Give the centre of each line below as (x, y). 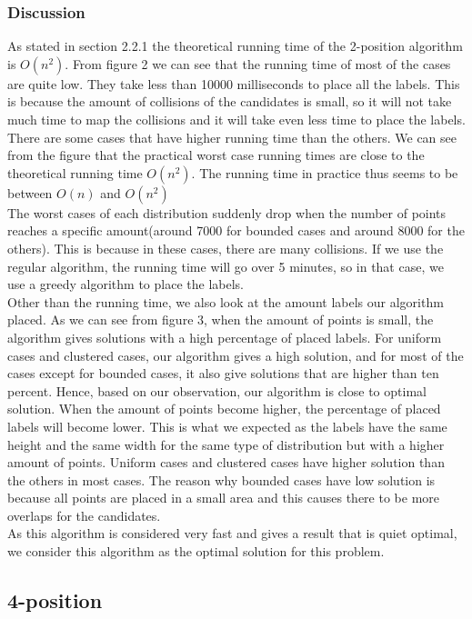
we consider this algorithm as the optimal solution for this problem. (196, 551)
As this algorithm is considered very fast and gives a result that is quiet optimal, (232, 533)
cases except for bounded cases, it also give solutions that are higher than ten (223, 373)
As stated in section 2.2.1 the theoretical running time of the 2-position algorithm (235, 46)
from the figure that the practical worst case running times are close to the (216, 155)
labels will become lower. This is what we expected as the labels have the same (227, 426)
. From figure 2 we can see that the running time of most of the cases (258, 63)
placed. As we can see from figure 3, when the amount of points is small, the (221, 319)
